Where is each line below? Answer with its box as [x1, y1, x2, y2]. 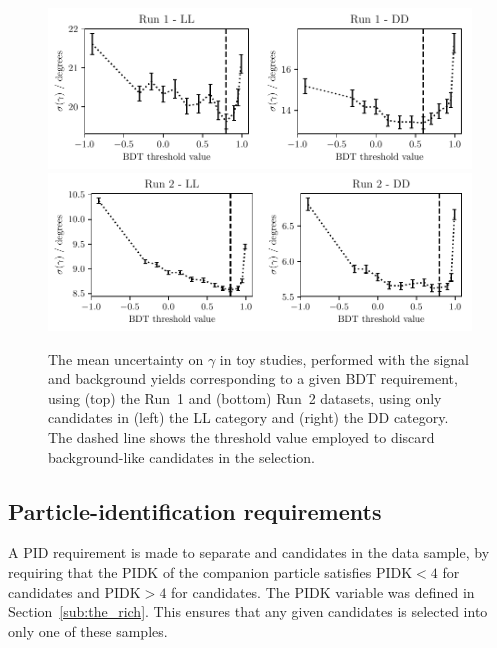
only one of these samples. [8, 620, 168, 641]
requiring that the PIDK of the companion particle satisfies [8, 562, 372, 583]
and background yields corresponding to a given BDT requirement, [48, 368, 458, 389]
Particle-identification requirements [8, 495, 382, 526]
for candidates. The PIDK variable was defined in [171, 581, 475, 602]
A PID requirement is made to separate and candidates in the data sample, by [8, 542, 490, 563]
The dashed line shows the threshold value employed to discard [48, 427, 435, 448]
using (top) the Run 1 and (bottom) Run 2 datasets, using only [48, 387, 442, 408]
